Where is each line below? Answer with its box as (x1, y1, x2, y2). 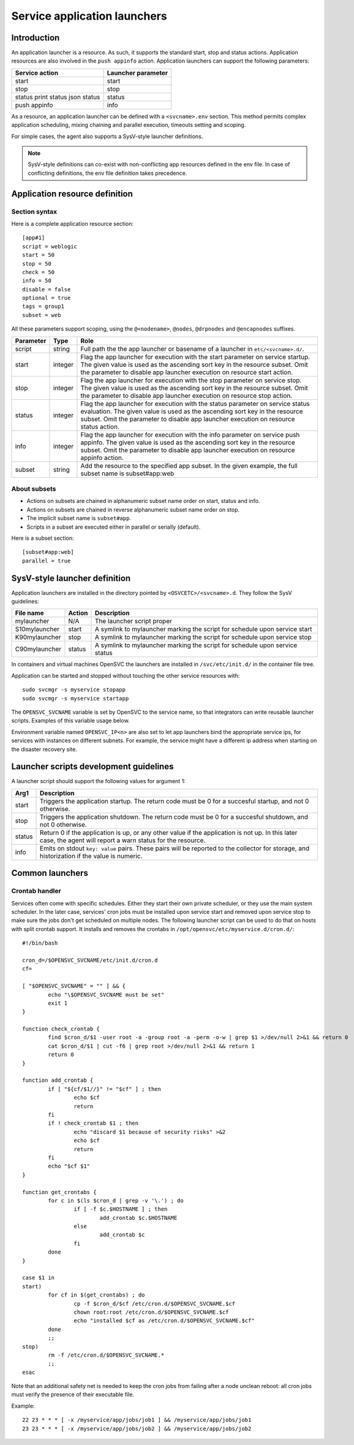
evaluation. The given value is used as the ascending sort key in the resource (80, 407, 303, 415)
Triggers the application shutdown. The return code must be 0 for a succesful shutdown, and (40, 813, 309, 821)
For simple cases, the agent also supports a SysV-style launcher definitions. (11, 132, 203, 140)
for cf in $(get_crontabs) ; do (48, 1292, 145, 1298)
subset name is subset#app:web (80, 469, 175, 478)
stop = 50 (22, 260, 51, 267)
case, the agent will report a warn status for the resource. (40, 836, 206, 845)
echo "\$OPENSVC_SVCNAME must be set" (48, 991, 165, 998)
